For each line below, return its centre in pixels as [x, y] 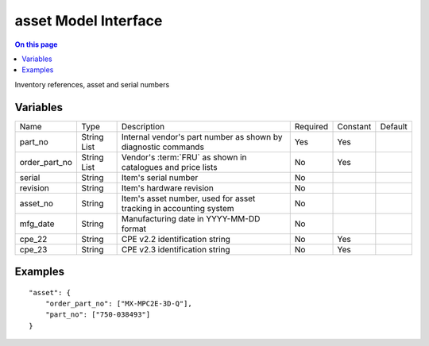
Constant [354, 126]
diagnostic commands [162, 147]
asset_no [37, 203]
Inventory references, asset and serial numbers [92, 84]
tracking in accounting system [178, 208]
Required [311, 126]
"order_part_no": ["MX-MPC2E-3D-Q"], [118, 304]
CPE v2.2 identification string [176, 239]
